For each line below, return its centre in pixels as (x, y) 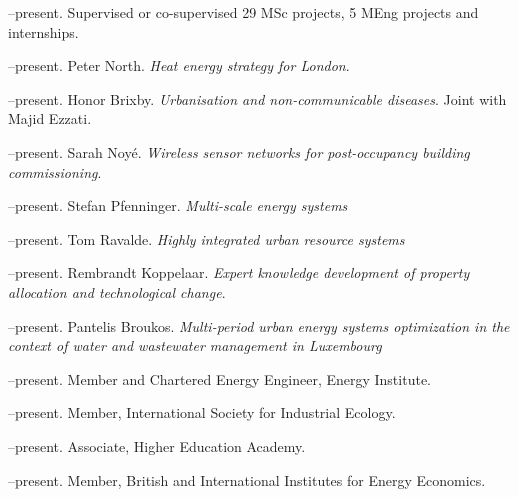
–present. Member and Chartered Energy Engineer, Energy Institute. (219, 378)
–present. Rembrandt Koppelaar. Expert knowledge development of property (239, 272)
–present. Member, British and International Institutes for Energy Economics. (247, 479)
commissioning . (55, 171)
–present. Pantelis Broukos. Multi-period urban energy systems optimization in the (259, 325)
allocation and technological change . (117, 291)
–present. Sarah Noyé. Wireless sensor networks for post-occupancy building (239, 151)
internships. (43, 31)
